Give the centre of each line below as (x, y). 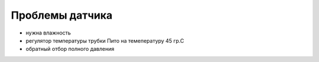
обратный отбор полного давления (70, 49)
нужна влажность (48, 33)
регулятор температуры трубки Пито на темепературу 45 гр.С (105, 40)
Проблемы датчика (62, 15)
